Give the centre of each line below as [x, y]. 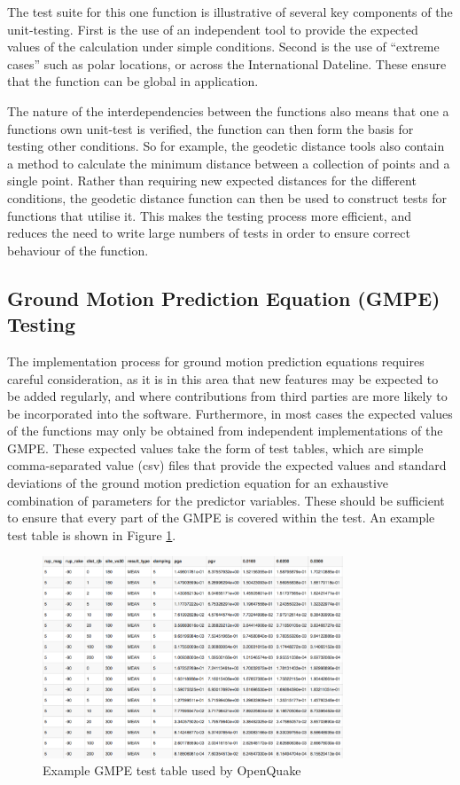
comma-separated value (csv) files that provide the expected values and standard [227, 465]
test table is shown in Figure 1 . [92, 534]
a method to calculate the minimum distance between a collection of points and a [229, 163]
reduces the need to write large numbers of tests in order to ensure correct [209, 233]
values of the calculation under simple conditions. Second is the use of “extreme [223, 47]
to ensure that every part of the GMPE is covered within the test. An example [221, 518]
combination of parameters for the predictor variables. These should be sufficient [226, 500]
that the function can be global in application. [133, 81]
